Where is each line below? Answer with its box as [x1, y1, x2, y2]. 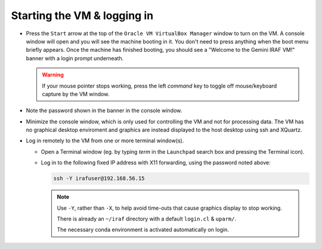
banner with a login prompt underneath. [26, 54, 124, 62]
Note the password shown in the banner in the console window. [26, 107, 182, 114]
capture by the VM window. [42, 90, 110, 98]
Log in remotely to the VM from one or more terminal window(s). [26, 137, 184, 144]
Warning [42, 71, 64, 79]
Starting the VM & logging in [11, 9, 154, 22]
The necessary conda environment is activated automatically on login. [57, 226, 230, 234]
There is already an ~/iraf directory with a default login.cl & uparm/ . [57, 215, 237, 222]
